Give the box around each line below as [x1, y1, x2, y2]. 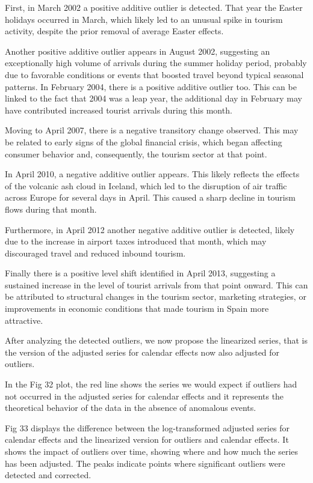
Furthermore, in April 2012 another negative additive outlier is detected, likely [5, 223, 295, 235]
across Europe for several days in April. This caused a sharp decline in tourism [5, 191, 296, 204]
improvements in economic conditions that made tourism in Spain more [5, 302, 269, 315]
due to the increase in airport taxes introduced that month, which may [5, 235, 267, 248]
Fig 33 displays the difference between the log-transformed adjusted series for [5, 421, 290, 434]
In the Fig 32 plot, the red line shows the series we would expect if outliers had [5, 378, 297, 390]
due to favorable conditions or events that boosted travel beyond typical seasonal [5, 68, 304, 80]
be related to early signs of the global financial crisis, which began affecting [5, 135, 282, 148]
